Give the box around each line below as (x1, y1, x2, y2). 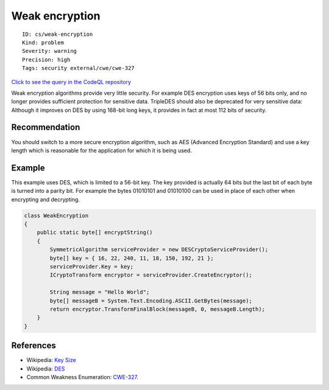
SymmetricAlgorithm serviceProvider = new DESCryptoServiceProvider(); (49, 246, 269, 253)
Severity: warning (22, 47, 77, 55)
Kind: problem (22, 39, 64, 46)
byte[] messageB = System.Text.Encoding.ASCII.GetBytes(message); (49, 297, 253, 304)
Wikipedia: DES (26, 365, 65, 372)
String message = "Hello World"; (49, 289, 150, 296)
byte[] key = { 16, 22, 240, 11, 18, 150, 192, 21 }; (49, 254, 214, 262)
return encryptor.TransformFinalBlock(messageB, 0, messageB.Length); (49, 305, 265, 313)
